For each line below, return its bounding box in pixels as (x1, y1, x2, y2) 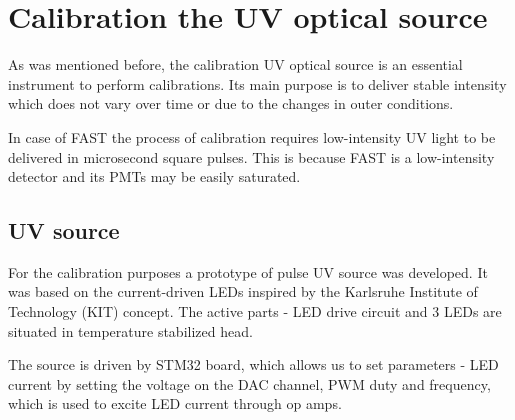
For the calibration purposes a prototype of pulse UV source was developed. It (8, 261, 488, 282)
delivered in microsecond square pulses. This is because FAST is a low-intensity (8, 146, 495, 167)
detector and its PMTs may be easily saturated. (8, 166, 301, 187)
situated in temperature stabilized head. (8, 320, 253, 341)
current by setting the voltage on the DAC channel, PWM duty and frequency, (8, 373, 491, 394)
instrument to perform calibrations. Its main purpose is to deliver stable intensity (8, 73, 507, 94)
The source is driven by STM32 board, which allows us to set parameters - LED (8, 354, 499, 375)
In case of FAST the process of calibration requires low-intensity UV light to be (8, 126, 496, 147)
